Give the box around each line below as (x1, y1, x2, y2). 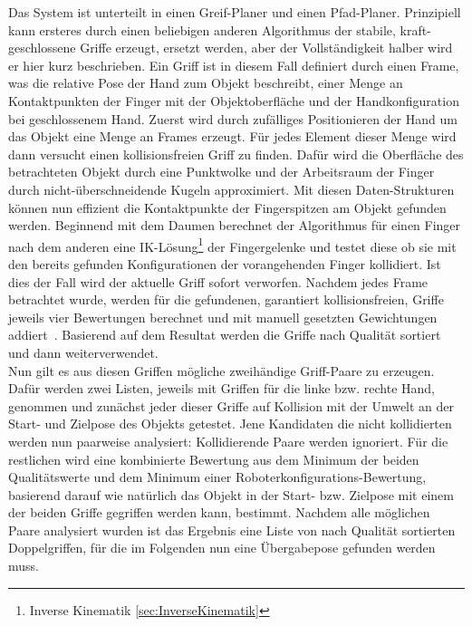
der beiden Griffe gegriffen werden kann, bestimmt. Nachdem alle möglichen (8, 503, 430, 522)
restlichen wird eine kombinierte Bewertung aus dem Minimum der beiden (8, 449, 419, 468)
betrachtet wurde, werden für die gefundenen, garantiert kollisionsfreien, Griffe (8, 290, 444, 309)
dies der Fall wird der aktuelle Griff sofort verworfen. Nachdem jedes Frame (8, 272, 429, 291)
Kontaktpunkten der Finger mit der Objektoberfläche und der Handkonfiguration (8, 91, 459, 110)
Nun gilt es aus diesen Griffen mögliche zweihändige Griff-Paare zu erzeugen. (8, 361, 435, 380)
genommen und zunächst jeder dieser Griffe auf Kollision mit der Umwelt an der (8, 396, 455, 415)
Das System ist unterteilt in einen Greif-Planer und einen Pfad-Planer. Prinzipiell (8, 3, 461, 21)
